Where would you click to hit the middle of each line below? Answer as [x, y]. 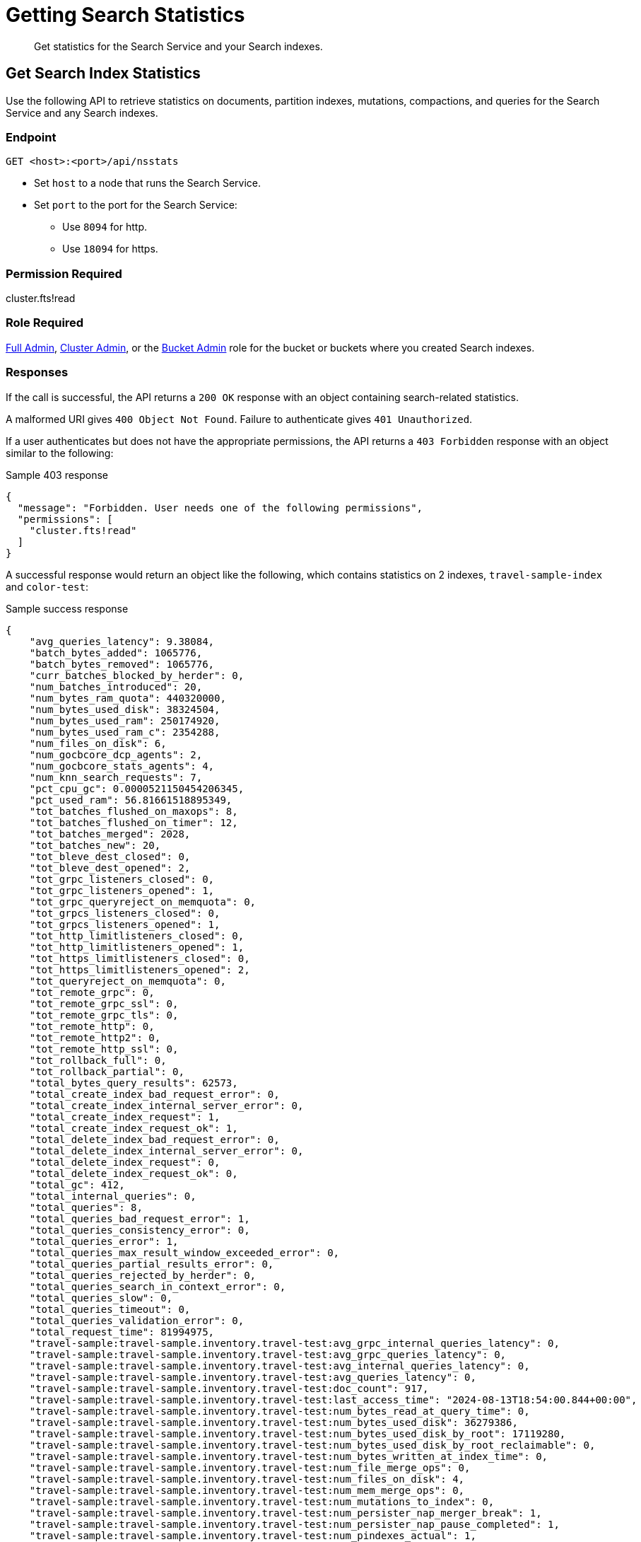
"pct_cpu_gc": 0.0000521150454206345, [137, 788]
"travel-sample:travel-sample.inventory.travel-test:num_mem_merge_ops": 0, [247, 1490]
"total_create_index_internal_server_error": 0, [166, 1105]
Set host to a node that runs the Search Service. [148, 183]
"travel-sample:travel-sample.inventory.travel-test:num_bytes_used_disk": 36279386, [274, 1422]
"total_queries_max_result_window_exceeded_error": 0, [184, 1252]
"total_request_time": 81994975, [122, 1332]
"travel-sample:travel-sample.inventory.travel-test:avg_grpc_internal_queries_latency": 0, [294, 1343]
